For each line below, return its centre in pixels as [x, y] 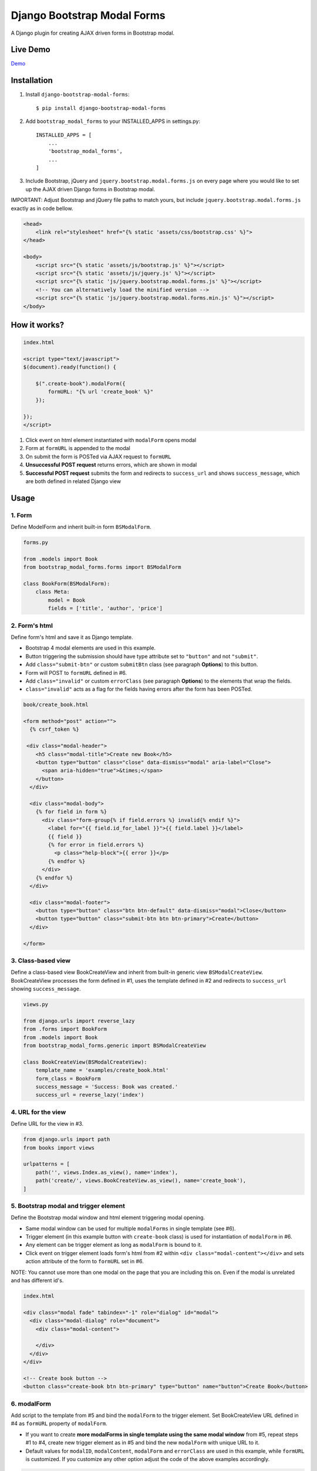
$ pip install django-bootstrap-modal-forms [101, 108]
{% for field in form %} [71, 812]
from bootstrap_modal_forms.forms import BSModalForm [102, 567]
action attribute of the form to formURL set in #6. [85, 1262]
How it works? [38, 325]
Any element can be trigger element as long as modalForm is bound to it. [114, 1245]
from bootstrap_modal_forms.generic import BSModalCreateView [114, 1046]
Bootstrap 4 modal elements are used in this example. [90, 648]
